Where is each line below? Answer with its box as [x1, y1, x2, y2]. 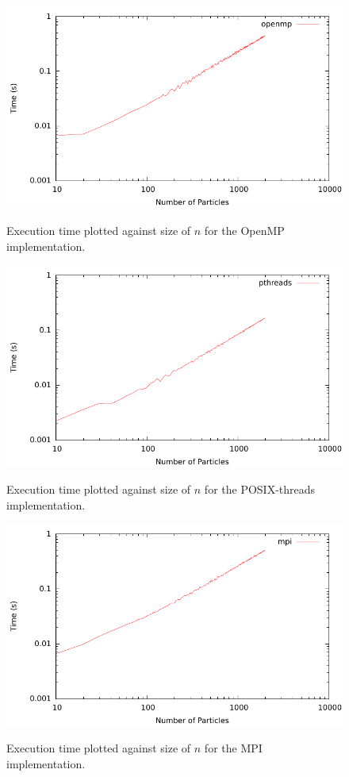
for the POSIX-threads [204, 481, 316, 498]
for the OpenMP [204, 221, 285, 238]
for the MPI [204, 740, 263, 756]
